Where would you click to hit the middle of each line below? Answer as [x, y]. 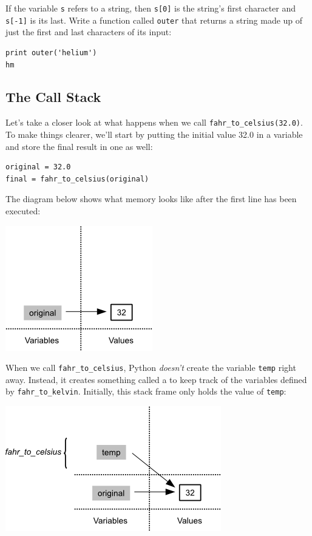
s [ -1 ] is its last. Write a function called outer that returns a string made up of [154, 20]
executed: [23, 210]
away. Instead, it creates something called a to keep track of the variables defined [156, 379]
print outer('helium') [51, 53]
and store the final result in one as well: [79, 146]
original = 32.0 [38, 167]
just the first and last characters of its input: [89, 32]
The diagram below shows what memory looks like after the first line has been [151, 199]
